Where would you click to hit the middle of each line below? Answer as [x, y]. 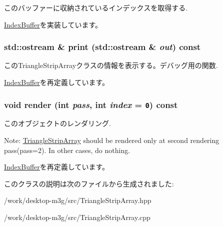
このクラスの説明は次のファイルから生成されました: [89, 183]
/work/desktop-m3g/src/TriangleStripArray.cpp [77, 217]
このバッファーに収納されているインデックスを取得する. [96, 7]
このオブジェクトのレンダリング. [57, 123]
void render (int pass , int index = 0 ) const [91, 104]
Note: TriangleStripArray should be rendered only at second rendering [112, 140]
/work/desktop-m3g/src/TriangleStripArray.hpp [78, 200]
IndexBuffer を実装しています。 [53, 24]
